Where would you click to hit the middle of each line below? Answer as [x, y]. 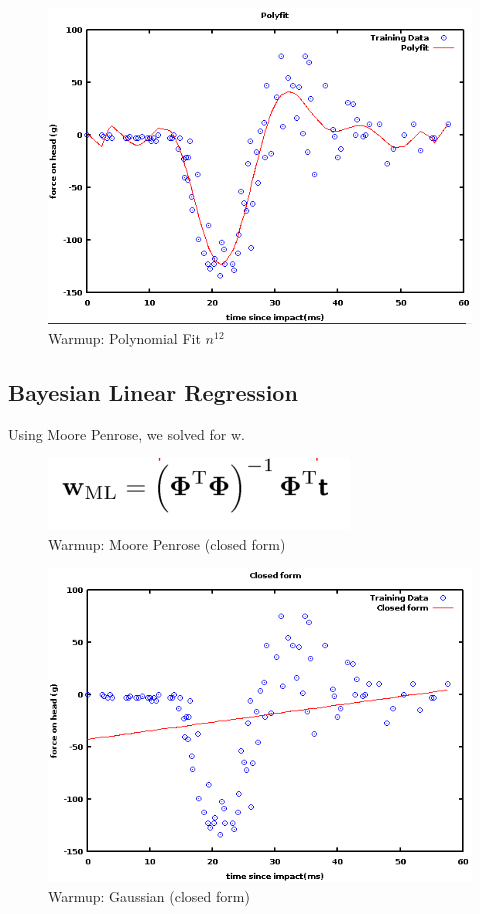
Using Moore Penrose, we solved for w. [126, 433]
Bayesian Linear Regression [153, 392]
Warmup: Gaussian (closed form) [149, 895]
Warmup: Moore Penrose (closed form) [167, 544]
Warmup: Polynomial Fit [124, 338]
